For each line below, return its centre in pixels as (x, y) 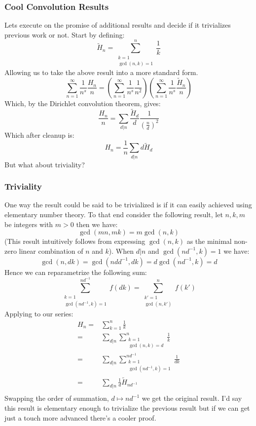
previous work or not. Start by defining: (65, 34)
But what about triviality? (45, 164)
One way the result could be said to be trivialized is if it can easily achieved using (128, 205)
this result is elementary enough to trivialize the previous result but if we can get (127, 407)
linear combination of (51, 251)
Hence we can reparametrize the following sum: (76, 272)
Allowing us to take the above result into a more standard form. (101, 72)
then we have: (97, 224)
